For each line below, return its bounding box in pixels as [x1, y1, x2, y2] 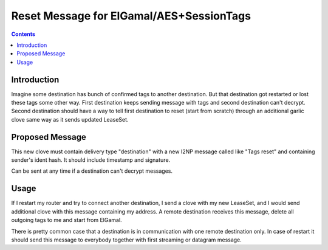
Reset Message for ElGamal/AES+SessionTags [11, 9, 251, 23]
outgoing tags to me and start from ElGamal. [11, 217, 122, 224]
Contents [11, 30, 36, 38]
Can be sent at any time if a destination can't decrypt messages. [11, 167, 173, 175]
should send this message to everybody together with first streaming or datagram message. [11, 236, 242, 243]
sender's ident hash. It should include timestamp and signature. [11, 156, 171, 164]
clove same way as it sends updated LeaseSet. [11, 116, 129, 123]
